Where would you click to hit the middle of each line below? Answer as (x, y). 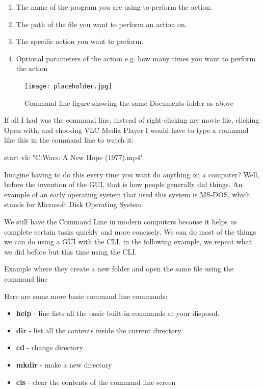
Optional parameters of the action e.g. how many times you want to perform (136, 58)
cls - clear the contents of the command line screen (96, 382)
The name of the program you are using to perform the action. (114, 7)
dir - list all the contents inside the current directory (99, 330)
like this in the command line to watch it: (69, 140)
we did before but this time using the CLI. (71, 251)
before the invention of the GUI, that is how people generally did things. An (123, 184)
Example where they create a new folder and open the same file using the (119, 269)
